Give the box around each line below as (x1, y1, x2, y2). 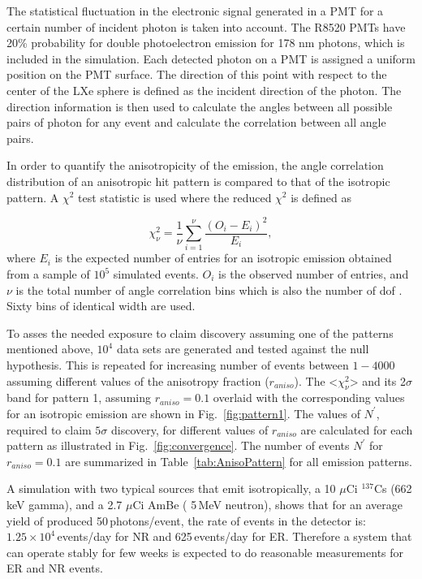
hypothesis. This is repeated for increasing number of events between (6, 356, 349, 373)
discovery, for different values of (111, 421, 269, 438)
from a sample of (6, 266, 90, 283)
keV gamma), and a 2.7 (6, 495, 123, 512)
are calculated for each (300, 421, 413, 438)
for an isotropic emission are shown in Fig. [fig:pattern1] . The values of (6, 404, 360, 421)
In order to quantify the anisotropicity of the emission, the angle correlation (6, 157, 384, 174)
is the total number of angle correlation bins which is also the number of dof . (15, 281, 403, 298)
